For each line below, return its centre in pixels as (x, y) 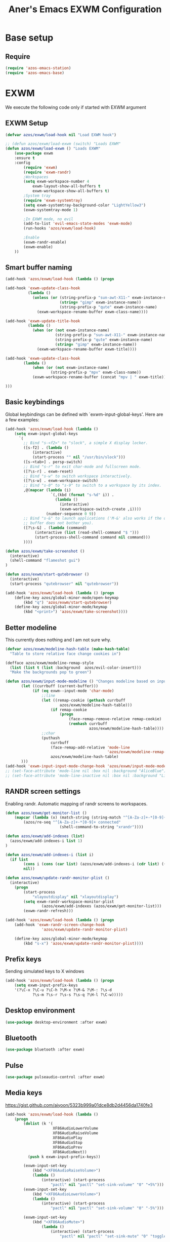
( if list (19, 860)
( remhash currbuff (88, 724)
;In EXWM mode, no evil (48, 219)
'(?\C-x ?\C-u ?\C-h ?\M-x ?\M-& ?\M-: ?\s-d (63, 990)
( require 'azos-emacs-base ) (35, 73)
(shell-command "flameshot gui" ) (45, 561)
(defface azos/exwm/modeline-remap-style (50, 663)
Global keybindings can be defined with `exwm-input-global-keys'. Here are (84, 414)
